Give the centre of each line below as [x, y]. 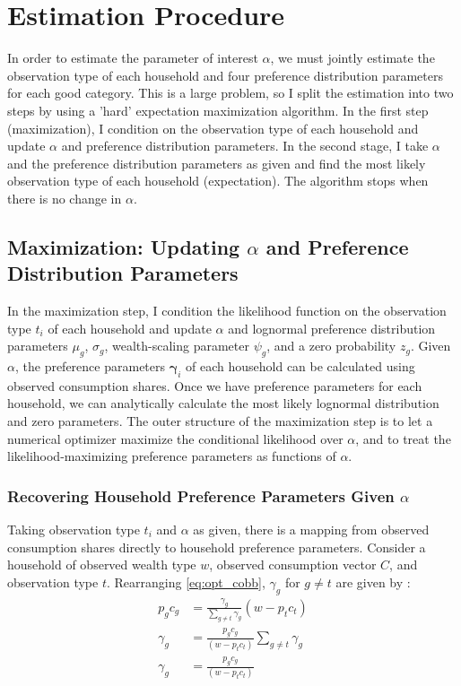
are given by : [373, 582]
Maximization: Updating [124, 246]
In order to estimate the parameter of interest [133, 58]
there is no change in [65, 198]
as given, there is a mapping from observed [311, 530]
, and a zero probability [331, 346]
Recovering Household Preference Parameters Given [201, 495]
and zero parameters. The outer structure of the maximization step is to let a [220, 421]
